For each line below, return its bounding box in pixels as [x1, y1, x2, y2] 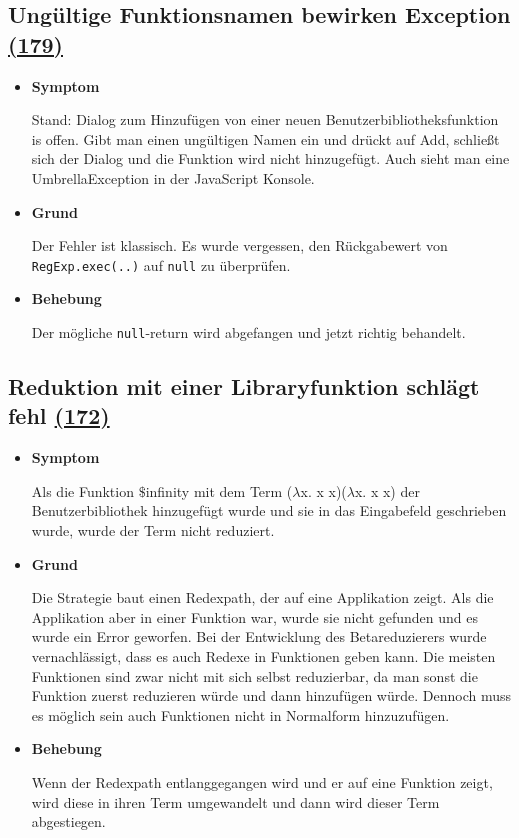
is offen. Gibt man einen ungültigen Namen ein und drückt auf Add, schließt [31, 128, 500, 149]
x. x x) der [354, 480, 420, 501]
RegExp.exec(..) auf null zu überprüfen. [31, 254, 291, 275]
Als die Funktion [31, 480, 134, 501]
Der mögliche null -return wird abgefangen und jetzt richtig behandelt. [31, 322, 466, 342]
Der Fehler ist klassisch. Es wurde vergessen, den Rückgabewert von [31, 235, 448, 256]
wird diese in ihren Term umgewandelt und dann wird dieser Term [31, 791, 440, 812]
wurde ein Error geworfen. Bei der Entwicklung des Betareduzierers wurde [31, 626, 487, 647]
